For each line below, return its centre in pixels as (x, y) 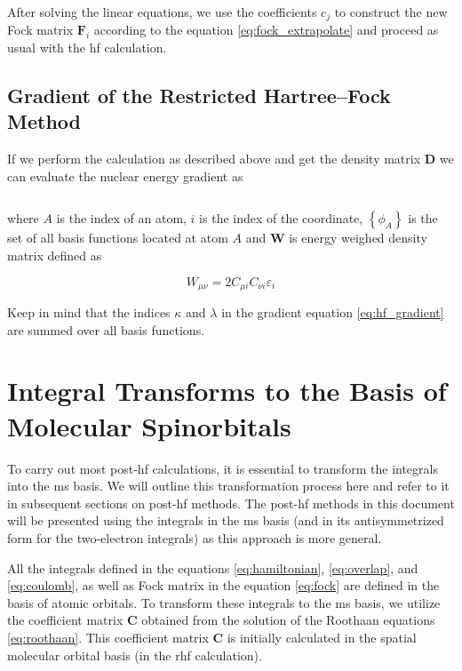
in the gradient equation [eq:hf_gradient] (333, 312)
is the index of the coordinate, (281, 218)
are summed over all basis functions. (106, 329)
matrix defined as (55, 256)
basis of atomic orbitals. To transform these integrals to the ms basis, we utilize (224, 602)
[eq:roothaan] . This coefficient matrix (108, 637)
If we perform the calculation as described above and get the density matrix (214, 159)
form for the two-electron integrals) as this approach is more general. (195, 537)
